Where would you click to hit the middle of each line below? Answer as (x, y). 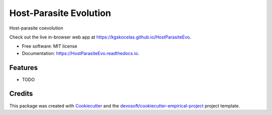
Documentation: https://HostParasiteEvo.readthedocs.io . (81, 53)
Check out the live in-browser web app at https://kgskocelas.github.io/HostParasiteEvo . (100, 37)
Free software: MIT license (50, 46)
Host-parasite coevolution (36, 28)
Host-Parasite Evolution (60, 13)
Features (23, 67)
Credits (21, 94)
